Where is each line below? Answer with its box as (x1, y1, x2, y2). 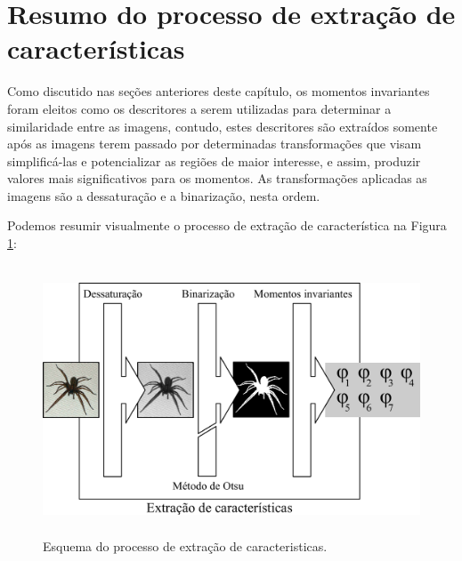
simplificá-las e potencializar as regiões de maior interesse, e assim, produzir (7, 151, 421, 170)
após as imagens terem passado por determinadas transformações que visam (7, 134, 422, 153)
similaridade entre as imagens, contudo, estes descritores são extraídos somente (7, 116, 438, 135)
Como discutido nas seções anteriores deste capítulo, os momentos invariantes (7, 82, 430, 100)
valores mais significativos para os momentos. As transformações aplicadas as (7, 169, 427, 188)
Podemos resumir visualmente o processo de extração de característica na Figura (7, 216, 447, 235)
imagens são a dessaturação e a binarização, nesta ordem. (7, 186, 320, 204)
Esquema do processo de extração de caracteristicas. (43, 536, 328, 555)
